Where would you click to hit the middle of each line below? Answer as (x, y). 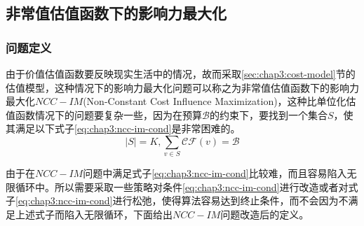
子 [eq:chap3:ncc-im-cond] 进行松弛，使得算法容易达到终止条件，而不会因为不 (177, 200)
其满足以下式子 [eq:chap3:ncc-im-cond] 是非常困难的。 (123, 128)
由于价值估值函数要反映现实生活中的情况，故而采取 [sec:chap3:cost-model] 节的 (181, 73)
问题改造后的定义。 (265, 214)
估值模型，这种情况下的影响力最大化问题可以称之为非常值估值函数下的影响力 (182, 87)
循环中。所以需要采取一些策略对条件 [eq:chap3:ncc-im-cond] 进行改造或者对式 (187, 186)
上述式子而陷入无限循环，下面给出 (94, 214)
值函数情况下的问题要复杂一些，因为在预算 (104, 114)
